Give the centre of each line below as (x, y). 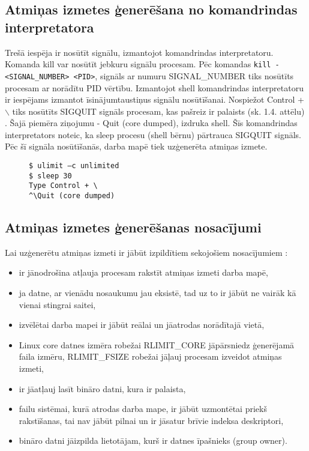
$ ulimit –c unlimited (74, 166)
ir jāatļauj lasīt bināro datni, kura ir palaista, (102, 388)
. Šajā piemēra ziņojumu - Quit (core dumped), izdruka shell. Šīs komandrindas (151, 123)
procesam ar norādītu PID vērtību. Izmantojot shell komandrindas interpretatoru (154, 87)
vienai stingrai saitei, (57, 304)
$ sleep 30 (50, 176)
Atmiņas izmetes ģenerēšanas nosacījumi (133, 227)
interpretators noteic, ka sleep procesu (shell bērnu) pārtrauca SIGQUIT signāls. (153, 134)
